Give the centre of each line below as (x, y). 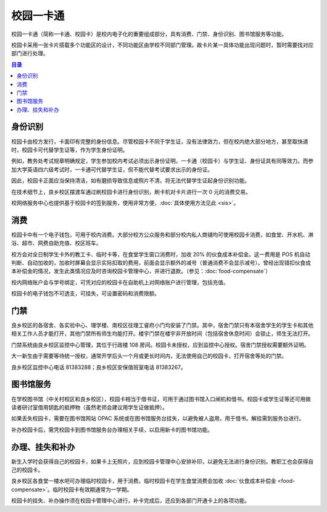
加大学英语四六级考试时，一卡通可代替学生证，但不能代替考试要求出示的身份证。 (112, 169)
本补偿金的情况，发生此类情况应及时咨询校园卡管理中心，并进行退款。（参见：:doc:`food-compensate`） (141, 271)
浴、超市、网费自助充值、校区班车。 (56, 243)
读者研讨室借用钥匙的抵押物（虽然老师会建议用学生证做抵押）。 (89, 407)
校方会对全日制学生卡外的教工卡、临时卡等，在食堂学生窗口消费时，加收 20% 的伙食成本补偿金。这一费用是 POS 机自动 (161, 254)
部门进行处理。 (30, 53)
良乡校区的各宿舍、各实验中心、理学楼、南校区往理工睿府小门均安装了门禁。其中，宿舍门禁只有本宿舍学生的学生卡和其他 (162, 325)
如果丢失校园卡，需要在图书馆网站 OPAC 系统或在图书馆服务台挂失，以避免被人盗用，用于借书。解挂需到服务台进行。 (158, 419)
